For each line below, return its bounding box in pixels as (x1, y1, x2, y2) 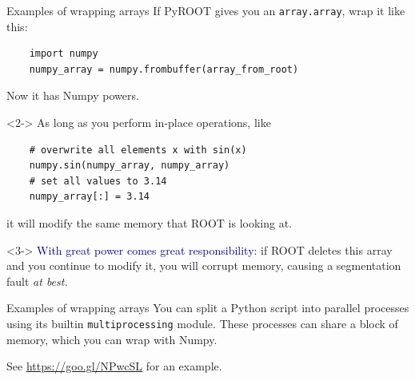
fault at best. (6, 272, 68, 289)
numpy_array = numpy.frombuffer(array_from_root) (29, 63, 299, 75)
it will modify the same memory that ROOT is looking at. (6, 215, 292, 231)
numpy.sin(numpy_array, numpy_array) (29, 160, 230, 172)
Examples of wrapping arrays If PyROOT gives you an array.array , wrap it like (6, 2, 405, 18)
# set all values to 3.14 (29, 175, 167, 187)
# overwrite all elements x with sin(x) (29, 144, 247, 156)
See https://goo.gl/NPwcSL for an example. (6, 358, 222, 374)
